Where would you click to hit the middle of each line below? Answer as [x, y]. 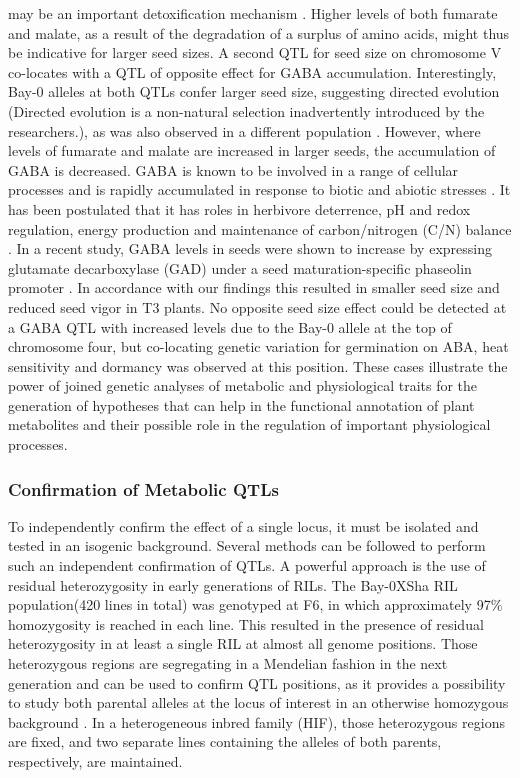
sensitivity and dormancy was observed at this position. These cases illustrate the [258, 365]
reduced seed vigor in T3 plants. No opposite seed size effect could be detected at [257, 306]
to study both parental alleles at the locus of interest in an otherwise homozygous [258, 702]
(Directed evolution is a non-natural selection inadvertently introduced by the [246, 110]
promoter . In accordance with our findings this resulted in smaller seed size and [254, 287]
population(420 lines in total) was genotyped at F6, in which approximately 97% [255, 604]
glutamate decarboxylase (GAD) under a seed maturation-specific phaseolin [240, 267]
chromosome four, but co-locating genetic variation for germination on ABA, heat [258, 346]
